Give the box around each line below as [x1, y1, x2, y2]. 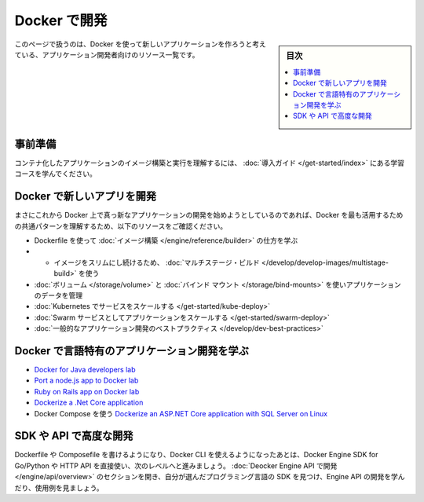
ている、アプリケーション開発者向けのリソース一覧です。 [14, 49, 199, 59]
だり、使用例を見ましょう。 [14, 483, 104, 493]
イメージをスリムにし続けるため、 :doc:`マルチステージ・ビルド [53, 258, 260, 267]
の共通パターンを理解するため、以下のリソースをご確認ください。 [14, 221, 228, 231]
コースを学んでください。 [14, 169, 97, 178]
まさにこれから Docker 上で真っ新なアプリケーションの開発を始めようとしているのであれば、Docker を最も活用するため [14, 211, 404, 220]
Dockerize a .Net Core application [34, 398, 144, 408]
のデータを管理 [34, 291, 82, 300]
